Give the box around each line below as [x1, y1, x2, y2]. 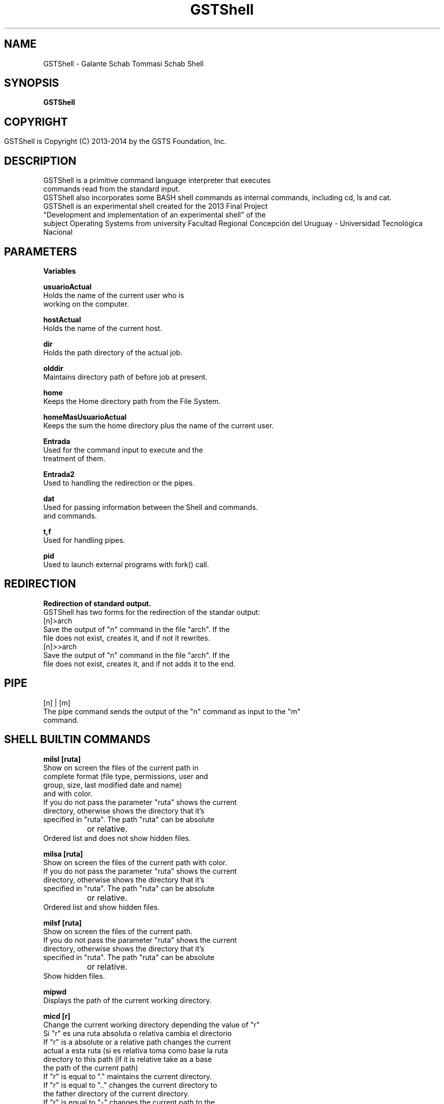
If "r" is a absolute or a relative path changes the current [43, 1037, 231, 1046]
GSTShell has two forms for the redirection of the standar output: [43, 607, 261, 616]
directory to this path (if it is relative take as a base [43, 1054, 212, 1063]
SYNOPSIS [4, 77, 59, 90]
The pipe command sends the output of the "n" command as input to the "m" [43, 707, 301, 716]
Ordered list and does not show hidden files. [43, 833, 191, 842]
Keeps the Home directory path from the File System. [43, 396, 221, 406]
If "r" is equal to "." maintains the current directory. [43, 1072, 212, 1081]
